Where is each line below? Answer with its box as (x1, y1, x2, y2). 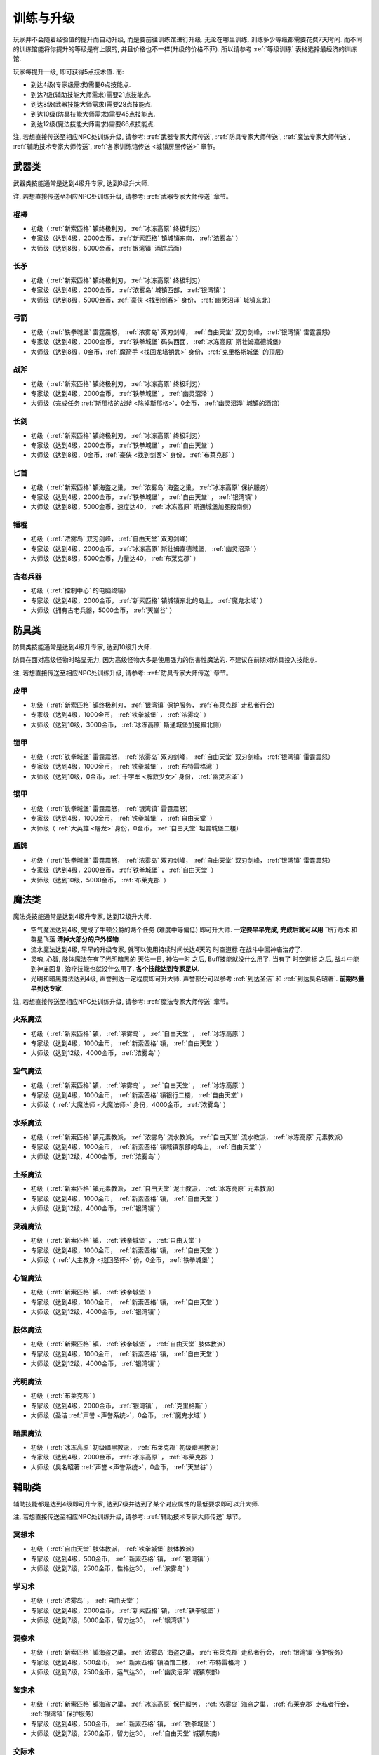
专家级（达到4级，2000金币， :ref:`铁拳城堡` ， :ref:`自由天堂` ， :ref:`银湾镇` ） (30, 492, 261, 501)
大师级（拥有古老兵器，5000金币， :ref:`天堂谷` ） (30, 606, 176, 614)
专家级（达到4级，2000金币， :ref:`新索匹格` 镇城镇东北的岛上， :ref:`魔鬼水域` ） (30, 596, 267, 604)
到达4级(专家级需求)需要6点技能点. (30, 81, 131, 89)
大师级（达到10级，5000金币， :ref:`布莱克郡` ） (30, 875, 170, 884)
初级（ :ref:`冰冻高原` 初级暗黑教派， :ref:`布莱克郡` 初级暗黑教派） (30, 1443, 222, 1452)
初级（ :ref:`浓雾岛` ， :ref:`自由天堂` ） (30, 1596, 143, 1605)
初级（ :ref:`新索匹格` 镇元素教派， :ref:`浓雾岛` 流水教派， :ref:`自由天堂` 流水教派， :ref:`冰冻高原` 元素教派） (30, 1132, 347, 1141)
